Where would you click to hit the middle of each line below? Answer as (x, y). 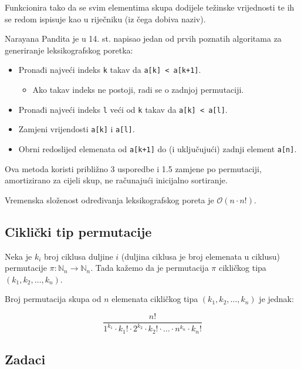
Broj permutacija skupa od (53, 299)
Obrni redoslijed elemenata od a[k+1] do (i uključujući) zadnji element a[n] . (158, 148)
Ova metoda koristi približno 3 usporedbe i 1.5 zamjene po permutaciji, (133, 168)
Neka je (18, 256)
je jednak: (276, 299)
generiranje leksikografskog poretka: (69, 50)
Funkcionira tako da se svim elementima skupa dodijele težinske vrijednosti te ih (150, 7)
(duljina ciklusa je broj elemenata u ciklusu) (200, 256)
